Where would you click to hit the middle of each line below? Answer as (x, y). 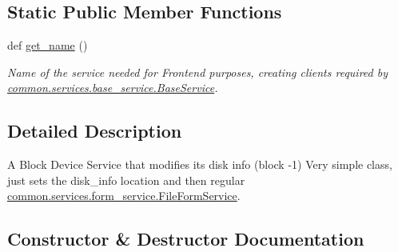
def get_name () (48, 45)
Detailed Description (95, 131)
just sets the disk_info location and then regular (126, 180)
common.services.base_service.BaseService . (113, 88)
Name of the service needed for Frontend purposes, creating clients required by (197, 72)
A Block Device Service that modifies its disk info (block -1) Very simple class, (200, 164)
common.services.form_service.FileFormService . (124, 196)
